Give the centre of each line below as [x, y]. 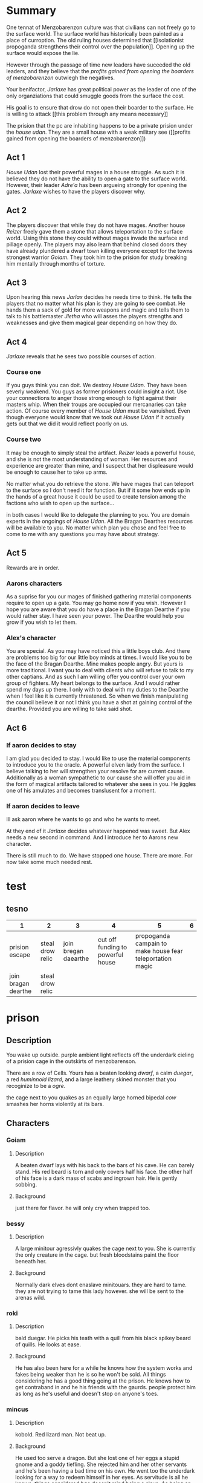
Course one [24, 372]
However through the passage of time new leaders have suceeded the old [98, 65]
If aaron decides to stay [41, 745]
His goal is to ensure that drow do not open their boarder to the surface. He [100, 107]
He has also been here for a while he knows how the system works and [104, 1368]
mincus [18, 1409]
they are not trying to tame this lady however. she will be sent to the [99, 1291]
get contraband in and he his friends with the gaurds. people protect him [105, 1387]
